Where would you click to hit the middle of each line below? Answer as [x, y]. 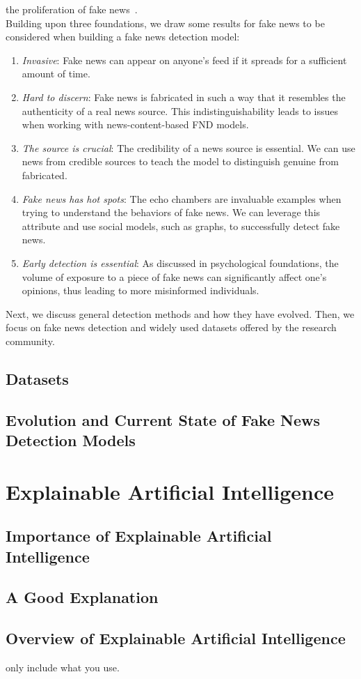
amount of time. [56, 74]
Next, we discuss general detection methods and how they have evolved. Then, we [180, 313]
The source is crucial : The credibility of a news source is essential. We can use [188, 147]
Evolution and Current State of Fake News [163, 419]
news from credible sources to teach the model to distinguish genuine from [180, 161]
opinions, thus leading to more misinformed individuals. [141, 290]
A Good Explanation [82, 597]
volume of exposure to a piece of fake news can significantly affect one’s [174, 276]
